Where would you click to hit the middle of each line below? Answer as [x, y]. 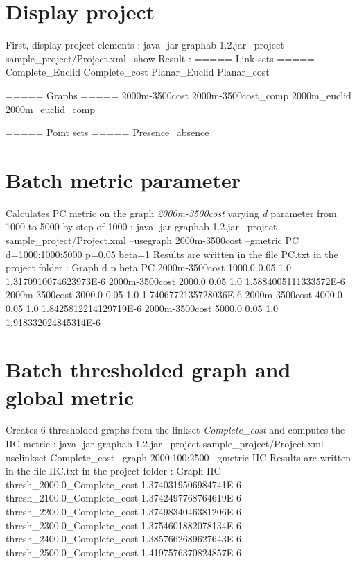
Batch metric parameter [123, 179]
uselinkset [26, 457]
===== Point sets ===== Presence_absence [107, 132]
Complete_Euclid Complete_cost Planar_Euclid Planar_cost [138, 72]
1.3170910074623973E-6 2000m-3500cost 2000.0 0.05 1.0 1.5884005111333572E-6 [175, 281]
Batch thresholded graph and [148, 369]
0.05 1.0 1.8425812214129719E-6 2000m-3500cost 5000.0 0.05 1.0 [142, 308]
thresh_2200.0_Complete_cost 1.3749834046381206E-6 [123, 512]
